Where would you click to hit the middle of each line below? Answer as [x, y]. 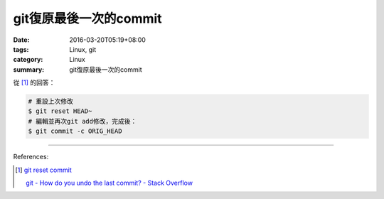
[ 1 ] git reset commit [44, 170]
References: [31, 157]
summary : [29, 69]
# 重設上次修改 [51, 102]
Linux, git [83, 49]
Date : [21, 40]
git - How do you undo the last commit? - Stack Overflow [110, 183]
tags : [21, 49]
